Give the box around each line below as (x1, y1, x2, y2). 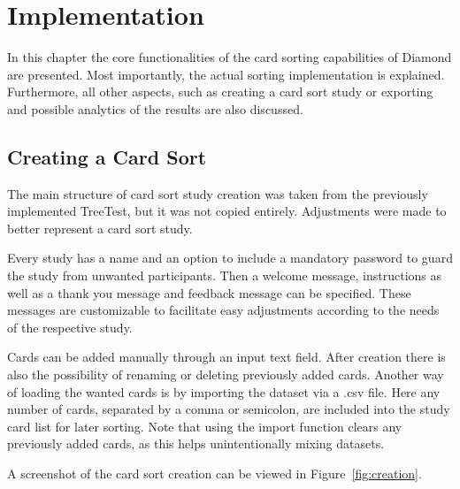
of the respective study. (7, 317, 133, 336)
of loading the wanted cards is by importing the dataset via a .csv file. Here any (7, 382, 441, 401)
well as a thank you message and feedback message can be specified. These (7, 283, 411, 302)
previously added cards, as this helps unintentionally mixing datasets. (7, 434, 385, 453)
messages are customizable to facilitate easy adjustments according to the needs (7, 301, 440, 319)
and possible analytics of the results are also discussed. (7, 99, 303, 118)
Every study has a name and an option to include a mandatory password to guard (7, 248, 453, 267)
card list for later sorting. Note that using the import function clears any (7, 416, 402, 435)
